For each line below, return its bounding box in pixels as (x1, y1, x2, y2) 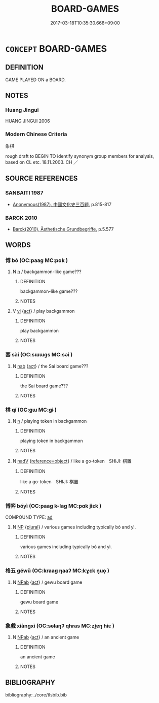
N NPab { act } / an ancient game (12, 634, 79, 640)
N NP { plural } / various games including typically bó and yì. (12, 524, 136, 530)
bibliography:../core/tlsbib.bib (5, 691, 67, 698)
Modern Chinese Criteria (5, 130, 67, 138)
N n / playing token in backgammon (12, 418, 87, 424)
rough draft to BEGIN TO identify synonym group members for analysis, (5, 153, 154, 159)
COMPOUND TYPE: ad (5, 514, 53, 520)
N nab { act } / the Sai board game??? (12, 363, 89, 369)
